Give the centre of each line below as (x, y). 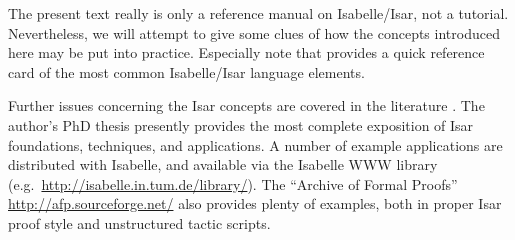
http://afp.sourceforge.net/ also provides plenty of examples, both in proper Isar (255, 203)
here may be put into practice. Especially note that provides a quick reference (246, 52)
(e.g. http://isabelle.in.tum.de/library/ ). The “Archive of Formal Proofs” (233, 183)
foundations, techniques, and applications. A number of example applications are (255, 144)
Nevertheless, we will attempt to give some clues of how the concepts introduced (254, 32)
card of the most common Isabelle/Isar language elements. (186, 71)
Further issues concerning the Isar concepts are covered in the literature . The (246, 105)
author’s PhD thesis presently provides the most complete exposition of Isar (241, 124)
